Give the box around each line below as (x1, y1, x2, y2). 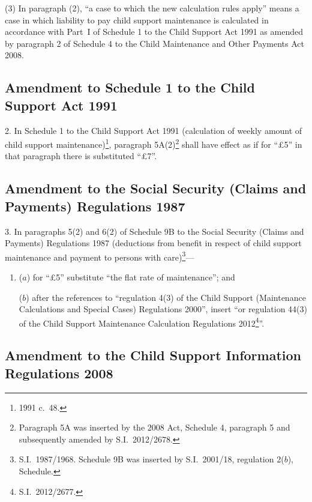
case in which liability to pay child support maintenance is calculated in (5, 13, 269, 26)
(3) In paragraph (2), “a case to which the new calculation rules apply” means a (5, 2, 299, 14)
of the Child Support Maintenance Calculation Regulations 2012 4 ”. (19, 315, 265, 329)
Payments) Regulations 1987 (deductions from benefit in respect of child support (5, 237, 302, 249)
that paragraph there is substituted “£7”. (5, 150, 157, 162)
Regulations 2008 (5, 363, 113, 382)
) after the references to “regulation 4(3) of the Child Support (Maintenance (26, 291, 306, 303)
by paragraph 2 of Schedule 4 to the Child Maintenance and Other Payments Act (5, 37, 304, 49)
